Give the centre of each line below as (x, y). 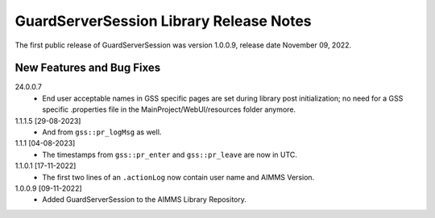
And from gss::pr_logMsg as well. (102, 132)
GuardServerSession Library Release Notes (163, 21)
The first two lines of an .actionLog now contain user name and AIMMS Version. (178, 177)
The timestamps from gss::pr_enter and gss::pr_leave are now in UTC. (170, 154)
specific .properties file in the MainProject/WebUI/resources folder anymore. (169, 109)
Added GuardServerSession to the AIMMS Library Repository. (145, 199)
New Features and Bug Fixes (88, 68)
